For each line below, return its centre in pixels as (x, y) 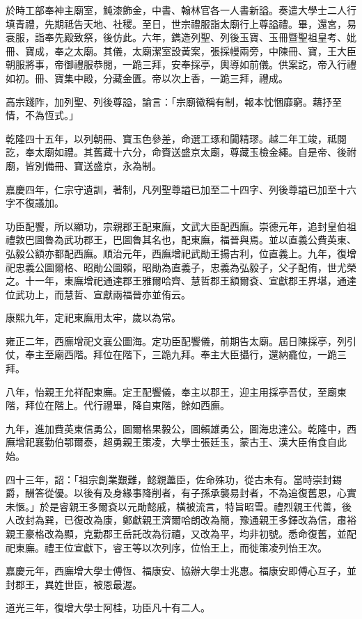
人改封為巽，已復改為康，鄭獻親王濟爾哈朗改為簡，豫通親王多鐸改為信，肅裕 (181, 520)
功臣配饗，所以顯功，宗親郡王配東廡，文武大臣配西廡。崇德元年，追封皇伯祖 (181, 226)
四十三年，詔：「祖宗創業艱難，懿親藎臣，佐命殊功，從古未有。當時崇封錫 (174, 479)
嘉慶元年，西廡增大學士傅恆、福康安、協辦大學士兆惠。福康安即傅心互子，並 (181, 571)
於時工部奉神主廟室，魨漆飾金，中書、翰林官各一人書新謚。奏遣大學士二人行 (181, 10)
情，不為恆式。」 (42, 115)
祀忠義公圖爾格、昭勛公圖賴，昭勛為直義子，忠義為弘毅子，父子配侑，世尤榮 (181, 267)
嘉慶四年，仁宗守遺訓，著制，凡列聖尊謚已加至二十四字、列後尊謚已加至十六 (181, 189)
